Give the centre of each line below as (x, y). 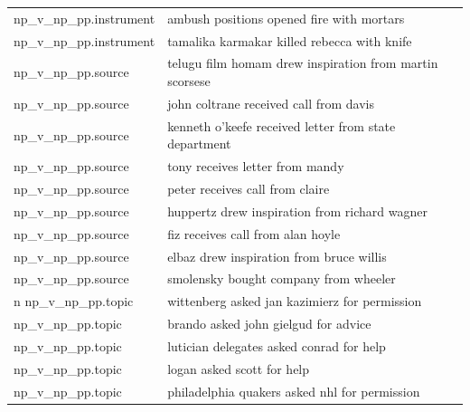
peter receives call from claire (249, 188)
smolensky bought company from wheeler (282, 278)
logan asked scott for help (239, 368)
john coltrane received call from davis (271, 103)
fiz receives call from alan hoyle (254, 233)
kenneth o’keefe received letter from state (282, 125)
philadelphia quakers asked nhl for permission (294, 391)
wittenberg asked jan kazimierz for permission (295, 301)
